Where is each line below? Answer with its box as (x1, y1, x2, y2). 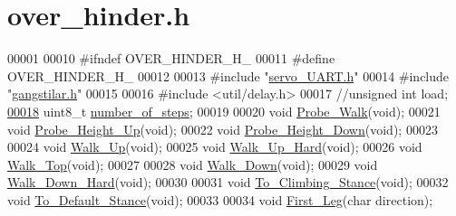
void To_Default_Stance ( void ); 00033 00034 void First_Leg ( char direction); (7, 190, 433, 209)
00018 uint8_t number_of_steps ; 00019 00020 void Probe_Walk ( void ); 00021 (7, 101, 441, 120)
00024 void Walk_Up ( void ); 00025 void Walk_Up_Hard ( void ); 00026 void (7, 137, 422, 156)
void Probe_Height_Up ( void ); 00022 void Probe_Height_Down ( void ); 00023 (7, 119, 438, 138)
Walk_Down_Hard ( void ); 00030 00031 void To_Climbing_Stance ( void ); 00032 (7, 173, 449, 192)
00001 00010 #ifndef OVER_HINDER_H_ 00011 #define (7, 49, 335, 68)
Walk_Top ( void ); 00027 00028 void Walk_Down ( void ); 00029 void (7, 155, 378, 174)
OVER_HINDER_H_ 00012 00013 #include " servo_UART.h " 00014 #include (7, 66, 450, 85)
